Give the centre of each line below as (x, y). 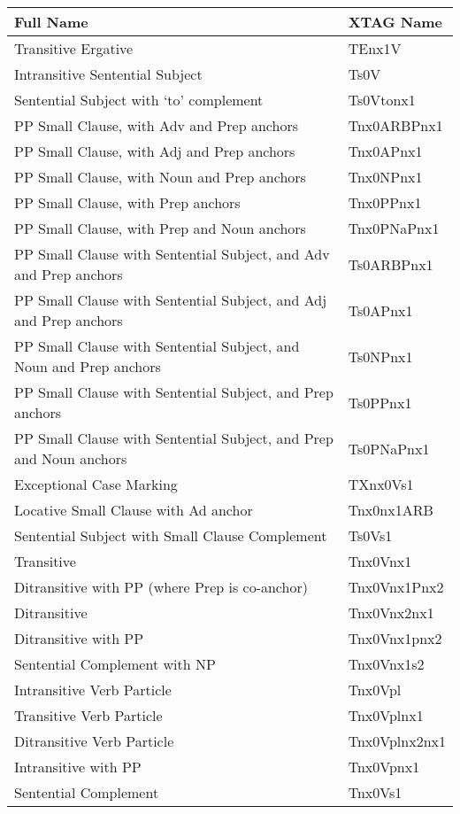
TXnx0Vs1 (381, 484)
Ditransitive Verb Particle (94, 741)
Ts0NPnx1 (380, 356)
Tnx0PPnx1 (385, 202)
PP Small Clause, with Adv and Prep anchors (156, 125)
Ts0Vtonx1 (382, 100)
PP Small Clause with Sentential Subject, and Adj (171, 300)
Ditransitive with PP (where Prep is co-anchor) (161, 587)
